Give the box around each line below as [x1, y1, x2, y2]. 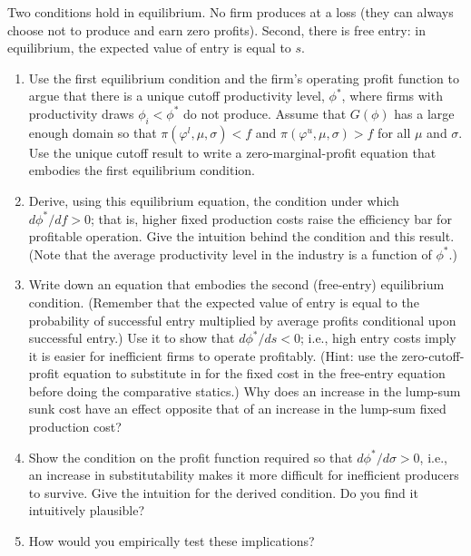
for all [378, 122, 411, 141]
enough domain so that [28, 122, 157, 141]
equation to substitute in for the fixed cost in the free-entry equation [63, 364, 446, 383]
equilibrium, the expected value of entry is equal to [7, 38, 291, 57]
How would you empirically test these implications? [28, 532, 315, 551]
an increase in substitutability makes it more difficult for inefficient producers [28, 465, 459, 484]
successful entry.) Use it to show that [28, 328, 235, 347]
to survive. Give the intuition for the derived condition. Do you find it [28, 483, 418, 502]
